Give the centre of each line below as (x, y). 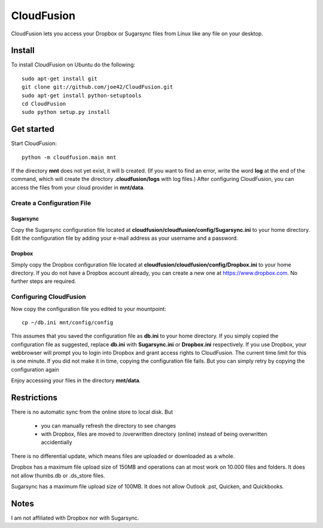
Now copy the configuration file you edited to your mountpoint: (89, 309)
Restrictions (34, 398)
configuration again (35, 369)
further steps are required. (44, 281)
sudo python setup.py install (66, 112)
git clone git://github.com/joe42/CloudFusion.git (97, 87)
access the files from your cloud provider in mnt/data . (78, 187)
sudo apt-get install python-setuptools (82, 95)
